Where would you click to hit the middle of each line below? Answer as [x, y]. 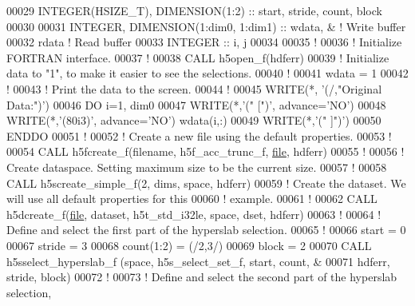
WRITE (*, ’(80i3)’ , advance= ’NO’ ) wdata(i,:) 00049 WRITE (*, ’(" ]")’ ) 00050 [194, 120]
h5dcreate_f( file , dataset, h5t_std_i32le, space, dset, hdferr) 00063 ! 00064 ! [194, 214]
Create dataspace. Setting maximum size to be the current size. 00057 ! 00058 [197, 167]
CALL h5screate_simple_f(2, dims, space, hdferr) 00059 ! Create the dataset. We [206, 183]
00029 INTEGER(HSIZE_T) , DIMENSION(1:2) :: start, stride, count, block [194, 10]
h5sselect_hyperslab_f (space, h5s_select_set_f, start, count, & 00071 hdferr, [198, 261]
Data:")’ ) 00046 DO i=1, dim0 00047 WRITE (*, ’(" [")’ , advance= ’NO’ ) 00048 [196, 104]
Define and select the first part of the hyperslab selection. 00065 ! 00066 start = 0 [206, 230]
